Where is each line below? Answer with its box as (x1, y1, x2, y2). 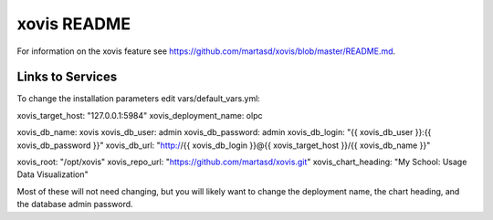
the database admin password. (16, 199, 133, 210)
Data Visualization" (16, 169, 89, 180)
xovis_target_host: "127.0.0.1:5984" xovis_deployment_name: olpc (16, 110, 263, 120)
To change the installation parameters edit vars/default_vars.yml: (16, 93, 260, 104)
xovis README (16, 14, 131, 34)
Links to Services (16, 69, 118, 85)
